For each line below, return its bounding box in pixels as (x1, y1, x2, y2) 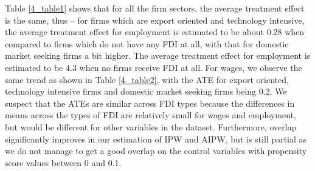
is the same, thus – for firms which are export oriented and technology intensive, (5, 13, 305, 26)
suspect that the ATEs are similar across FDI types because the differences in (5, 96, 295, 109)
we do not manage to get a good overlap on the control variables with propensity (5, 144, 307, 157)
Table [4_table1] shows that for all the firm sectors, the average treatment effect (5, 2, 305, 14)
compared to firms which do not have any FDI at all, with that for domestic (5, 37, 289, 50)
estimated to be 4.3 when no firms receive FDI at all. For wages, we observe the (5, 61, 302, 73)
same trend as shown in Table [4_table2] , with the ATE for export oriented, (5, 73, 289, 85)
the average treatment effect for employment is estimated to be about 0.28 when (5, 25, 305, 38)
